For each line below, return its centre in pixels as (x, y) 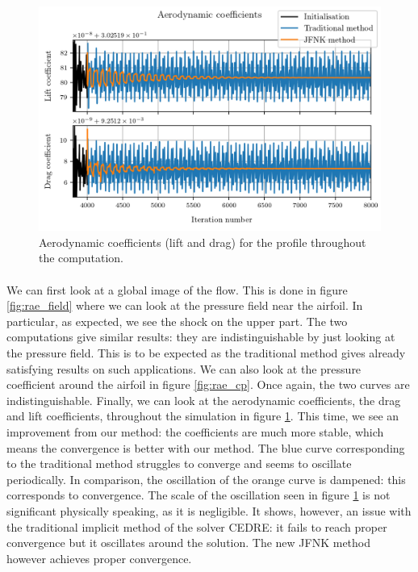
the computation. (82, 258)
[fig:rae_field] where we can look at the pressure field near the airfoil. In (185, 305)
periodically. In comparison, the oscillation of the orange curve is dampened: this (206, 479)
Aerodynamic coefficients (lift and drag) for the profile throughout (203, 242)
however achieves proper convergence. (99, 558)
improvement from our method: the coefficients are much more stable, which (195, 431)
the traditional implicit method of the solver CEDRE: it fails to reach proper (197, 526)
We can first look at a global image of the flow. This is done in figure (177, 289)
